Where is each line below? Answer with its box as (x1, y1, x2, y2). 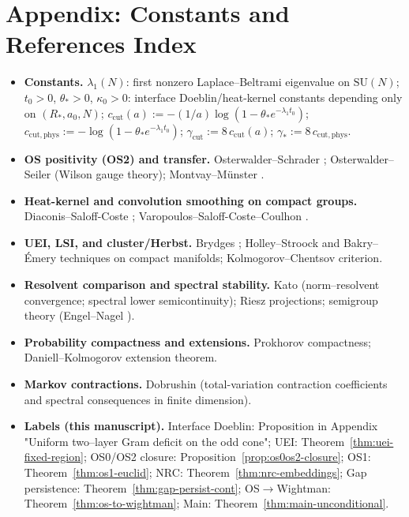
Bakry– (343, 234, 379, 250)
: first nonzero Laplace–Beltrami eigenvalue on (126, 73, 350, 90)
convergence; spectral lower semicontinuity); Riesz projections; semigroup (24, 291, 378, 308)
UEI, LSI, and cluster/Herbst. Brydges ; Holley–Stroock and (24, 234, 340, 250)
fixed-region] (24, 448, 84, 465)
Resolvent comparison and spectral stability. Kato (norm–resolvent (24, 276, 380, 293)
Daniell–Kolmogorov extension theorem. (24, 349, 217, 365)
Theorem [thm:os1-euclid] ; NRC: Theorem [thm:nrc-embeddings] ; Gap (24, 464, 367, 480)
